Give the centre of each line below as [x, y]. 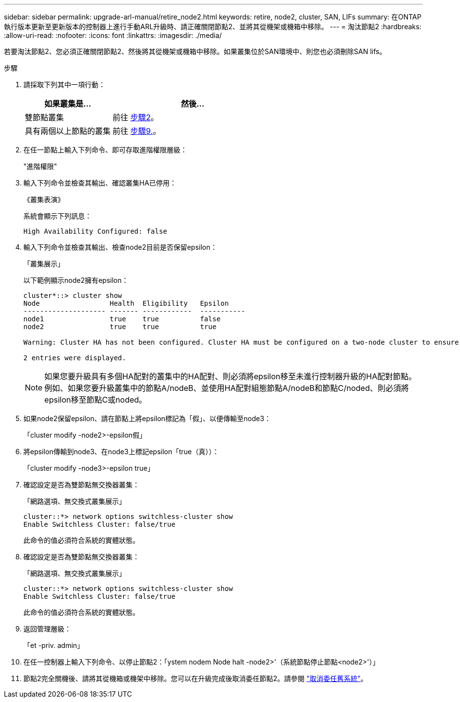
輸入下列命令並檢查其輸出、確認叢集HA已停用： [100, 183]
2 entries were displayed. [75, 358]
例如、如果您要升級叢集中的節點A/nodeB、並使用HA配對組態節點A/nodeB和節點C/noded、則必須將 [227, 388]
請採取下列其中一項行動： [64, 84]
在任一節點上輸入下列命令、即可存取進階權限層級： [105, 150]
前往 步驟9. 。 [137, 131]
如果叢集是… [68, 104]
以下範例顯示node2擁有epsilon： [76, 280]
